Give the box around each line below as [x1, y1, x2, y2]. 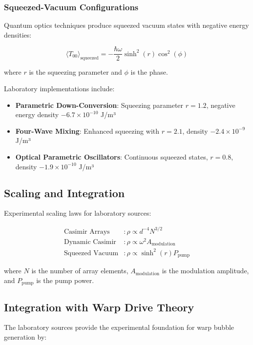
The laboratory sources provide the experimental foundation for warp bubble [4, 322, 234, 332]
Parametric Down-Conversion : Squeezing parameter [15, 100, 184, 110]
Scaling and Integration [4, 185, 125, 200]
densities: [4, 29, 32, 40]
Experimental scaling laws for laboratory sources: [4, 208, 151, 218]
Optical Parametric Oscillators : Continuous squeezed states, [15, 152, 208, 162]
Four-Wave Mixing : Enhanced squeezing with [15, 125, 160, 136]
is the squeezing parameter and [29, 67, 122, 77]
